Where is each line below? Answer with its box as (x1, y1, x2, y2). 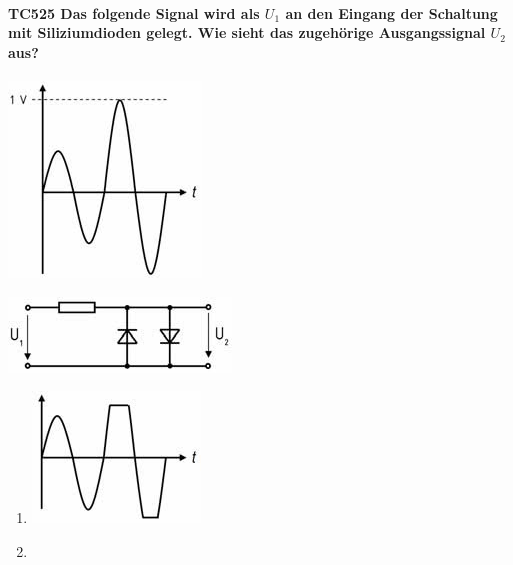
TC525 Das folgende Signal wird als (8, 2, 260, 23)
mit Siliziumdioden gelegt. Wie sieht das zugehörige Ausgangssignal (8, 22, 486, 43)
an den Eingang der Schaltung (285, 2, 498, 23)
